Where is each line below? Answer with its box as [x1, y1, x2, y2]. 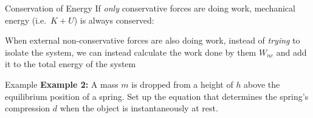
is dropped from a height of [131, 77, 233, 90]
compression [5, 102, 50, 114]
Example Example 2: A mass [5, 77, 119, 90]
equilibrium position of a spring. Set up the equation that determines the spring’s [5, 90, 309, 102]
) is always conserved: [74, 13, 154, 26]
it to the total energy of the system [5, 57, 136, 70]
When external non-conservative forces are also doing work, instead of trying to [5, 34, 300, 47]
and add [276, 45, 307, 58]
